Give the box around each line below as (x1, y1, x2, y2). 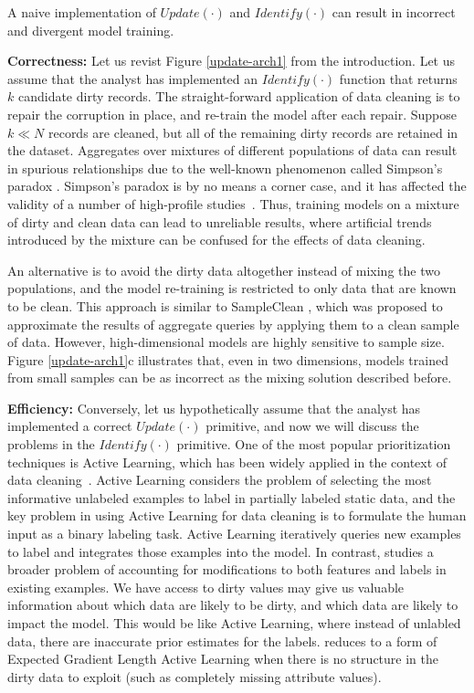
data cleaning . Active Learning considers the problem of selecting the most (7, 470, 432, 489)
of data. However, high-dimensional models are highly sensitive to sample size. (7, 332, 445, 352)
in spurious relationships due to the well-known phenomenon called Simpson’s (7, 158, 443, 177)
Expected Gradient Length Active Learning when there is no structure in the (7, 649, 438, 668)
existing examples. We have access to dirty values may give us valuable (7, 577, 405, 596)
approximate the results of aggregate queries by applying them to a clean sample (7, 314, 459, 333)
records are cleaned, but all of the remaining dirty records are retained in (47, 122, 458, 142)
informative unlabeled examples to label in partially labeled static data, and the (7, 488, 456, 507)
